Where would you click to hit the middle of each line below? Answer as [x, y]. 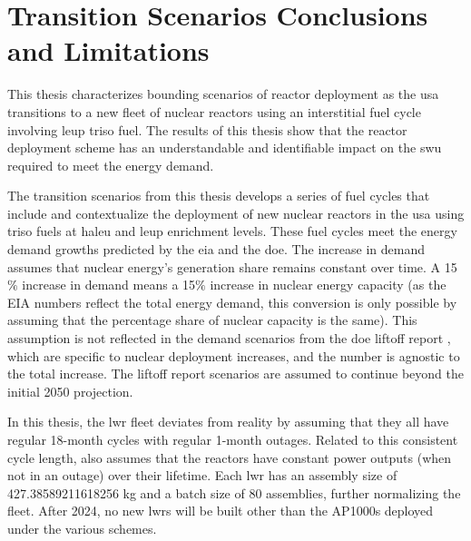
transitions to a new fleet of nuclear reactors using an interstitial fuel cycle [214, 111]
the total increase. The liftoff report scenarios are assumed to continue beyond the [235, 374]
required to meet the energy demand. [111, 165]
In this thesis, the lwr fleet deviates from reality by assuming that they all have [228, 422]
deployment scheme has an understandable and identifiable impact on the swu [225, 148]
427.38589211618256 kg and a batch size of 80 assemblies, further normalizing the [234, 492]
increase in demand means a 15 [109, 285]
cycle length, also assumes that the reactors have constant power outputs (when [230, 457]
